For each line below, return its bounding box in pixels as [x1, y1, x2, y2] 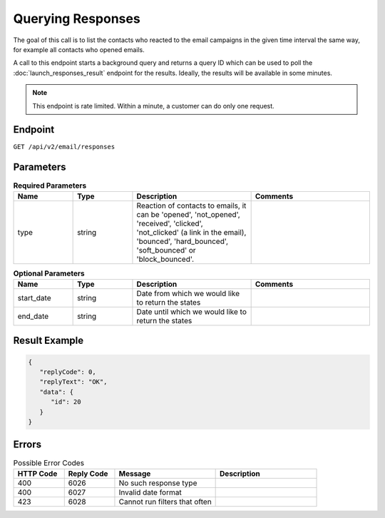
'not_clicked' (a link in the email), [136, 227, 247, 237]
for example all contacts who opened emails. [13, 45, 145, 54]
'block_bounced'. [136, 254, 195, 264]
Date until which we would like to [136, 307, 247, 317]
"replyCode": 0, [39, 368, 96, 376]
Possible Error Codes [13, 457, 85, 467]
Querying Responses [13, 11, 140, 26]
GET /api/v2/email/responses [13, 143, 115, 151]
